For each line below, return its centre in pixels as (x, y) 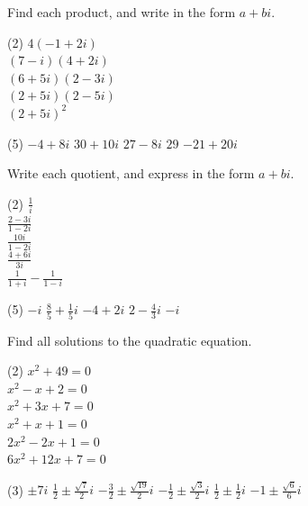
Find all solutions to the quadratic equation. (130, 340)
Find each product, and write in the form (122, 12)
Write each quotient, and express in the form (131, 173)
